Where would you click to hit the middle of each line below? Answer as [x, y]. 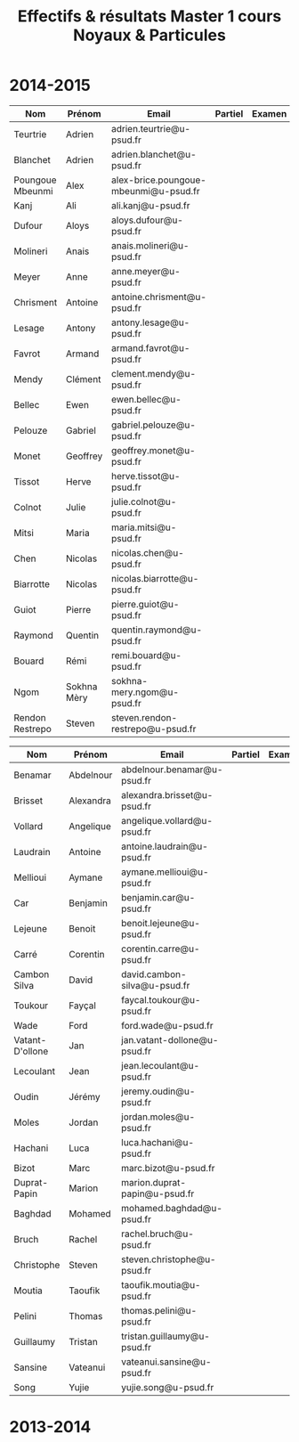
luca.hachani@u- [158, 1142]
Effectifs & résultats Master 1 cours [149, 16]
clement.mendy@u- [154, 373]
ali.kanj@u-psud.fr [150, 205]
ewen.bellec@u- [146, 399]
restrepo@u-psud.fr [154, 729]
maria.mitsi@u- [144, 527]
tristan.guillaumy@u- [166, 1336]
